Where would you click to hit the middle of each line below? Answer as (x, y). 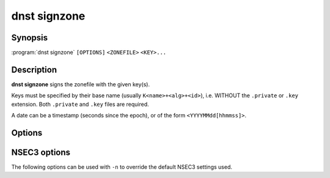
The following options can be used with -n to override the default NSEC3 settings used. (122, 167)
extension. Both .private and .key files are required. (80, 104)
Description (34, 69)
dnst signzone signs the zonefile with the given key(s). (80, 84)
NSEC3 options (41, 152)
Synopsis (30, 38)
